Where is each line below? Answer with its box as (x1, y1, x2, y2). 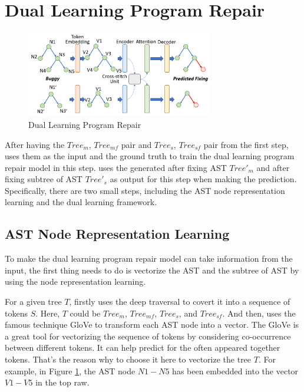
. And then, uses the (222, 307, 296, 319)
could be (70, 307, 101, 319)
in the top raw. (35, 376, 90, 388)
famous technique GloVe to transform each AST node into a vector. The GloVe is (5, 318, 299, 331)
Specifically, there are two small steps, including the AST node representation (5, 184, 285, 196)
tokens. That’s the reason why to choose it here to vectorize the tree (5, 353, 252, 365)
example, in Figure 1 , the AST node (5, 364, 136, 377)
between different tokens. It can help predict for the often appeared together (5, 341, 280, 354)
